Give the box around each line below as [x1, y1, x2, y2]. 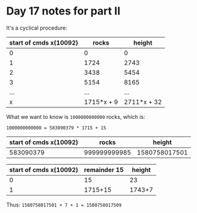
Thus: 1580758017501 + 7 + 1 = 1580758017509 [6, 201, 122, 208]
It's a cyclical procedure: [6, 24, 67, 31]
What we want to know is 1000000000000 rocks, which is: [6, 113, 146, 120]
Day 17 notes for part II [6, 4, 120, 18]
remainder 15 [84, 165, 124, 174]
